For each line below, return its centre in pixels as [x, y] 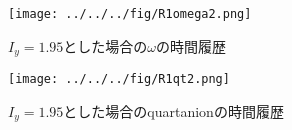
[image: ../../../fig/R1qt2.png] [119, 79]
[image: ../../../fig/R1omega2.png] [130, 14]
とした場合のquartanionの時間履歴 [173, 110]
